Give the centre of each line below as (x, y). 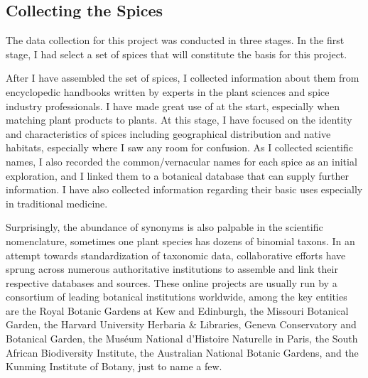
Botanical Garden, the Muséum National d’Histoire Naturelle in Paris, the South (182, 339)
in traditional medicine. (57, 203)
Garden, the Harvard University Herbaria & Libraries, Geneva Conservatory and (181, 324)
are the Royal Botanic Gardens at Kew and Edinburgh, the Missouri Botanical (177, 310)
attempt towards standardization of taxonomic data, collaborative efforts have (176, 255)
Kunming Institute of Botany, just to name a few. (114, 366)
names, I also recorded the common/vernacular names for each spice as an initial (182, 161)
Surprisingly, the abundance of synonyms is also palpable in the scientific (164, 227)
